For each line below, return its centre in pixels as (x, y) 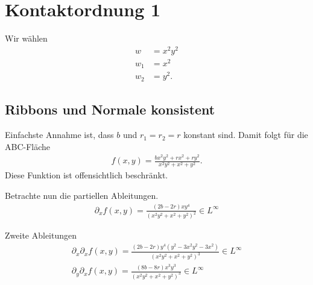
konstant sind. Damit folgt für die (246, 135)
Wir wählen (26, 38)
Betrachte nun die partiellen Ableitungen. (82, 195)
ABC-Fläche (28, 146)
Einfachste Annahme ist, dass (59, 135)
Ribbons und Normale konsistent (110, 109)
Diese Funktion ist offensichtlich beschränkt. (87, 175)
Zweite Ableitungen (41, 235)
